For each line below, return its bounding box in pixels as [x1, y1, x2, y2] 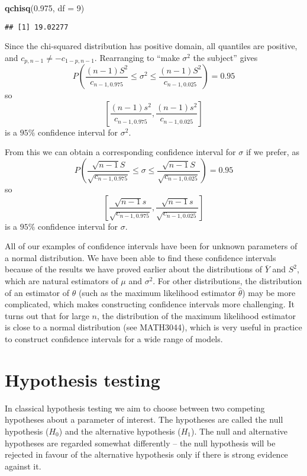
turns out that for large [5, 309, 89, 321]
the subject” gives [193, 51, 258, 63]
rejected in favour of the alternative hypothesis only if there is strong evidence [5, 448, 288, 461]
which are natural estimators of [5, 275, 118, 287]
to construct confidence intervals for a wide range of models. [5, 333, 223, 345]
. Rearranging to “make [94, 51, 180, 63]
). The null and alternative [191, 424, 288, 437]
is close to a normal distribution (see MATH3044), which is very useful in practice [5, 321, 302, 333]
